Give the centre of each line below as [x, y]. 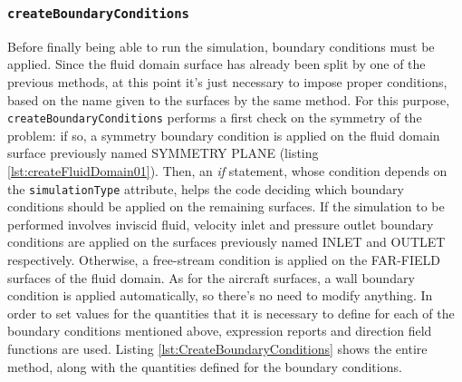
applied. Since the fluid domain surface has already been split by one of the [217, 64]
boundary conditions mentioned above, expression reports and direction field [220, 331]
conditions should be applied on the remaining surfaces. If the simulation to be [226, 206]
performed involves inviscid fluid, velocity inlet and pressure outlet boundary [221, 224]
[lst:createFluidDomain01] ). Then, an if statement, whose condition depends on [227, 171]
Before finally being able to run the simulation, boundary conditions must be [221, 46]
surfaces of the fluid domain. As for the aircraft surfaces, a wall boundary [211, 277]
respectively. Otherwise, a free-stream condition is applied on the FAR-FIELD [224, 260]
